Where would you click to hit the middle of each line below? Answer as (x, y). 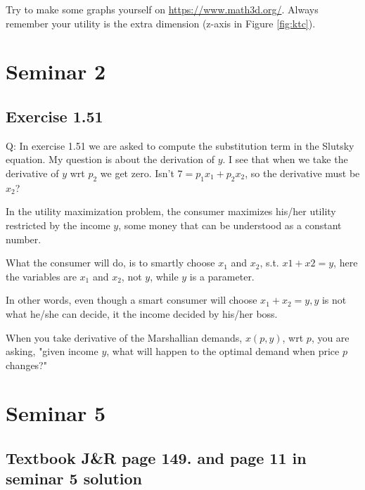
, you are (330, 337)
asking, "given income (52, 351)
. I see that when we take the (285, 159)
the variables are (41, 276)
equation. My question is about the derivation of (110, 159)
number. (24, 239)
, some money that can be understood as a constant (230, 225)
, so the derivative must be (302, 173)
